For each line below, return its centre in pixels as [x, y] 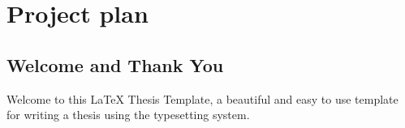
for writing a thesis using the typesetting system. [128, 115]
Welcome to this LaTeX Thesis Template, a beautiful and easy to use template [202, 98]
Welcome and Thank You [115, 64]
